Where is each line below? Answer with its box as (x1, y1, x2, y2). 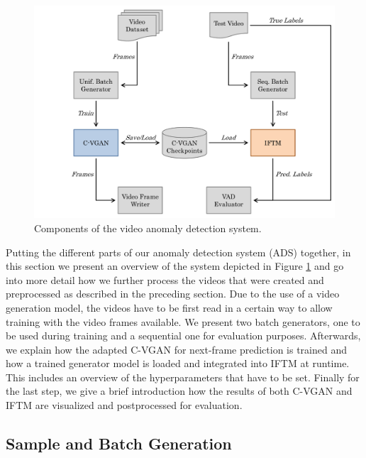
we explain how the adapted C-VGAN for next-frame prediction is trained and (6, 342, 348, 356)
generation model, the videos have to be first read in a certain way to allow (6, 300, 333, 315)
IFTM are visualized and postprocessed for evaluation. (6, 398, 243, 413)
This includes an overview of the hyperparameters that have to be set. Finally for (6, 369, 360, 384)
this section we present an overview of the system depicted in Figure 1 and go (6, 258, 344, 273)
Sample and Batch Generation (6, 432, 232, 454)
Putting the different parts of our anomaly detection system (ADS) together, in (6, 244, 351, 259)
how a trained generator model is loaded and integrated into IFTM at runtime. (6, 356, 350, 371)
